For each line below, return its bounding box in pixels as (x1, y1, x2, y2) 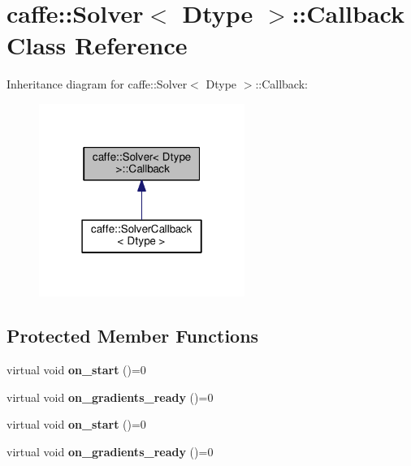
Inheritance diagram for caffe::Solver (6, 76, 188, 93)
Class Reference (6, 28, 188, 62)
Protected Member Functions (6, 323, 259, 348)
